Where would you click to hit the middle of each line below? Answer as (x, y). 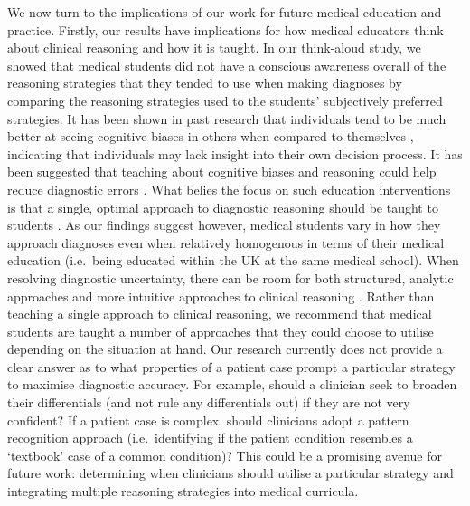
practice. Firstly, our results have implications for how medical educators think (226, 29)
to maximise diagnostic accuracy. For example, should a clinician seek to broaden (232, 384)
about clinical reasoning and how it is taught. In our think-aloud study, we (214, 48)
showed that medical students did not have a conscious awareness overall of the (227, 65)
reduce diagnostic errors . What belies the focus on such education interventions (229, 189)
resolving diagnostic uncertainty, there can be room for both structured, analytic (230, 277)
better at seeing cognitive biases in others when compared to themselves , (211, 136)
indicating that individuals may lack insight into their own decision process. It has (235, 153)
